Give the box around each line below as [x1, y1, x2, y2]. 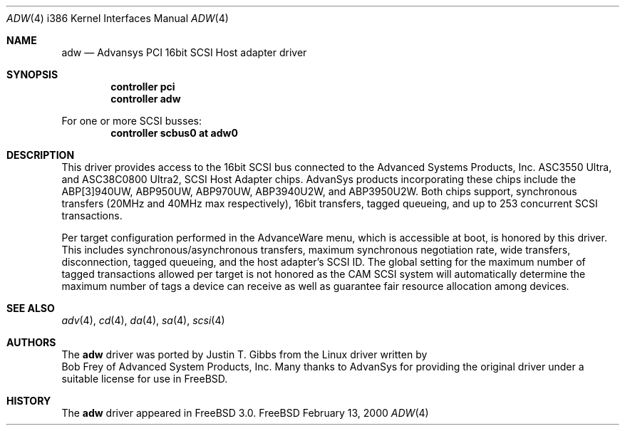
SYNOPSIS [6, 68, 58, 81]
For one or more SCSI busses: [61, 115, 202, 127]
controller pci [110, 81, 175, 93]
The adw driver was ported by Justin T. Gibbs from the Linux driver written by [61, 348, 428, 360]
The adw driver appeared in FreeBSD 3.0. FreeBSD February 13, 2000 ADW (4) [61, 407, 429, 419]
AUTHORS [6, 336, 56, 348]
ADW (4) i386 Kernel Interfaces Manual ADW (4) [6, 12, 229, 24]
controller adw [110, 93, 181, 105]
